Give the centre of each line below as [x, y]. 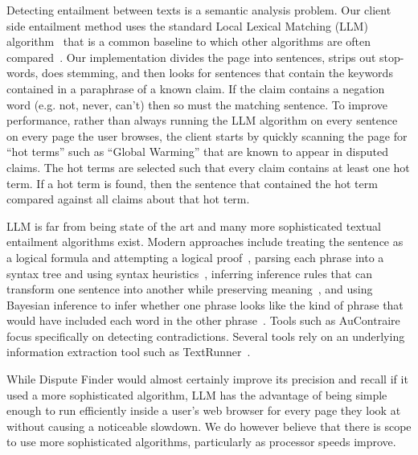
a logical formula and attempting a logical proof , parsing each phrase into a [195, 257]
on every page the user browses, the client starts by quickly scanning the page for [207, 135]
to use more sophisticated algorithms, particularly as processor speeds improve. [201, 442]
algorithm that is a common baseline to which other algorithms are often [189, 41]
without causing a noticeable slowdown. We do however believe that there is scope [209, 426]
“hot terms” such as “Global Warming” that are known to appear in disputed [198, 152]
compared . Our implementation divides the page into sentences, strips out [191, 57]
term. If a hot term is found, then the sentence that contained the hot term [192, 183]
